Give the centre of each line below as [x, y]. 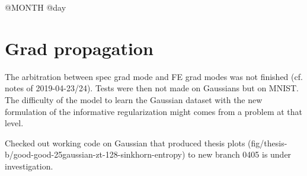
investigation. [29, 166]
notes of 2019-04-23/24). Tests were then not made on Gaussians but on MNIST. [152, 88]
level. [14, 123]
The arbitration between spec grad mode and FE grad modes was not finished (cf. [154, 76]
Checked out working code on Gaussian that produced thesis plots [125, 143]
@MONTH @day [36, 7]
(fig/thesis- [268, 143]
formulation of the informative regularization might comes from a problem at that [153, 111]
